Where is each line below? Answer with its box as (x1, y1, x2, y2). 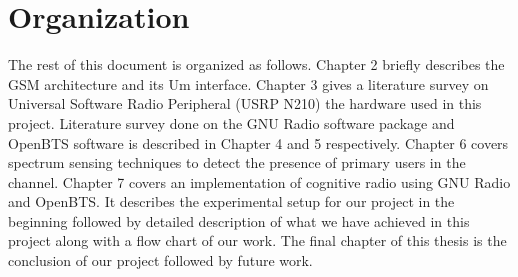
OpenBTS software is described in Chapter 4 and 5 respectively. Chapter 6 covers (8, 132, 509, 153)
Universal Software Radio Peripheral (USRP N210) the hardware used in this (8, 93, 482, 114)
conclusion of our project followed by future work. (8, 250, 313, 271)
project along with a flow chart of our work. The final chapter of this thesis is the (8, 230, 507, 251)
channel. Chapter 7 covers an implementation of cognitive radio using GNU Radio (8, 171, 511, 192)
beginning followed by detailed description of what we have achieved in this (8, 210, 470, 231)
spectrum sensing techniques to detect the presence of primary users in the (8, 152, 466, 173)
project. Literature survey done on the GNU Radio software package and (8, 112, 455, 133)
